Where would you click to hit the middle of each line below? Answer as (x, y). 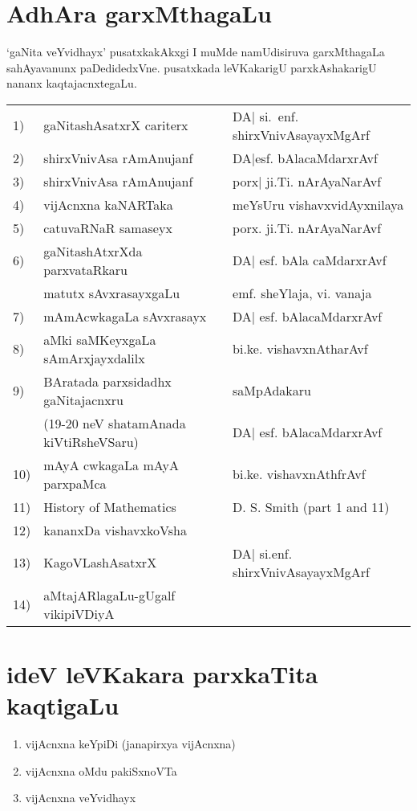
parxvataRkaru (86, 269)
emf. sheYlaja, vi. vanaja (302, 293)
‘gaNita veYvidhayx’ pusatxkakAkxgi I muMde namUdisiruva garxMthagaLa (196, 52)
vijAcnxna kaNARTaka (108, 204)
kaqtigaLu (63, 705)
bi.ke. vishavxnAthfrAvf (299, 474)
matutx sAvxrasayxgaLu (112, 293)
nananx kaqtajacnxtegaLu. (72, 83)
